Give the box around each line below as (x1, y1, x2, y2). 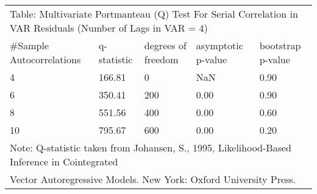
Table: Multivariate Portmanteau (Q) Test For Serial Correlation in (10, 7, 298, 21)
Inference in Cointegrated (10, 154, 118, 168)
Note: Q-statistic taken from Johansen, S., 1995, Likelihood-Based (10, 140, 291, 154)
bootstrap (259, 38, 301, 52)
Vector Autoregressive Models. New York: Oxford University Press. (10, 172, 296, 186)
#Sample (10, 38, 49, 52)
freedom (144, 52, 179, 66)
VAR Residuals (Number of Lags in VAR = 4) (10, 21, 208, 35)
